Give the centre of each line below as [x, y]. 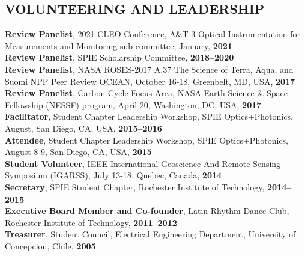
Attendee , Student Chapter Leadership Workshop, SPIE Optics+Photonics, [146, 140]
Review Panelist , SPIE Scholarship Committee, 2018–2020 [119, 57]
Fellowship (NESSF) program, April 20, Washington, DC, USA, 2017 [133, 104]
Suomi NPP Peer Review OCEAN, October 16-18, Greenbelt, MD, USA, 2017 [150, 81]
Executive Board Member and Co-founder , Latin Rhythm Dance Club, [147, 211]
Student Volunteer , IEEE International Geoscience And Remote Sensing [143, 163]
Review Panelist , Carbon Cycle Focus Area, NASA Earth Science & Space [146, 93]
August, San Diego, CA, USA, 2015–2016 [83, 128]
